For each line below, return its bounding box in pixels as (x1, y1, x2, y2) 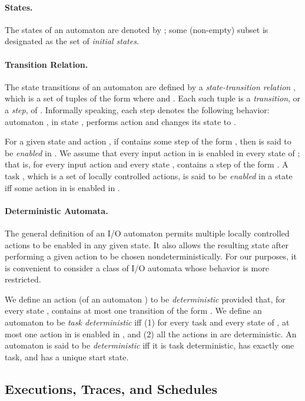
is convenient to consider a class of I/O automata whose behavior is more (5, 261, 269, 274)
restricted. (5, 273, 41, 285)
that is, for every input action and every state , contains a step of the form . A (5, 158, 289, 170)
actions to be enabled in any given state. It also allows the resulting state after (5, 238, 289, 251)
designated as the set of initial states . (5, 35, 139, 47)
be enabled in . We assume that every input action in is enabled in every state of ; (5, 146, 300, 159)
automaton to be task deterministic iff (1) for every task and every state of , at (5, 316, 290, 328)
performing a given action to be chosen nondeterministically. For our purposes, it (5, 250, 297, 262)
